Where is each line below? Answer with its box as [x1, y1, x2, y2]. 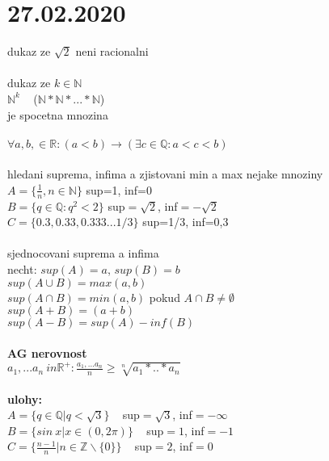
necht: [7, 261, 37, 278]
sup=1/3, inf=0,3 [142, 213, 229, 230]
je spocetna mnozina [7, 106, 108, 123]
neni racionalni [75, 43, 149, 60]
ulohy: [7, 390, 42, 407]
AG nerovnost [7, 344, 87, 361]
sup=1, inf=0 [86, 181, 152, 198]
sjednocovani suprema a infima [7, 245, 159, 262]
